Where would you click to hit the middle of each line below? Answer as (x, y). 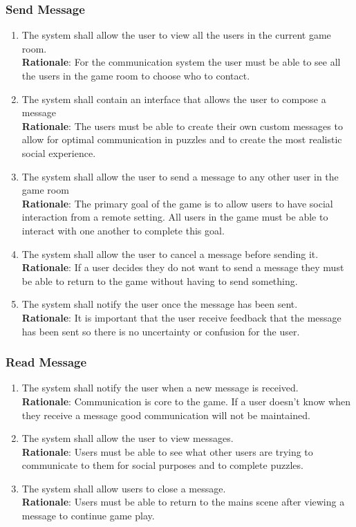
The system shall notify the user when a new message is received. (160, 388)
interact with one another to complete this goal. (123, 230)
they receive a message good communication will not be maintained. (166, 415)
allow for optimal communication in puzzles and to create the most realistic (182, 139)
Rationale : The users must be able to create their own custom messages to (182, 126)
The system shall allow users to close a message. (124, 488)
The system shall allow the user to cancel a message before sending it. (170, 253)
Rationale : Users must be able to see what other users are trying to (167, 451)
